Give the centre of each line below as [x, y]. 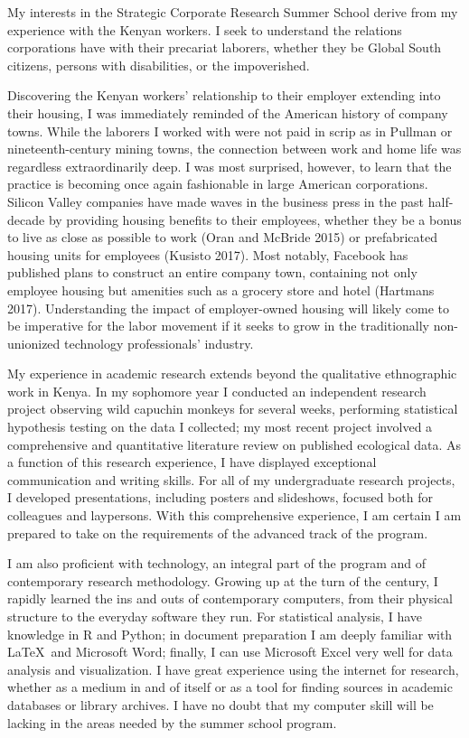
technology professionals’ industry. [159, 343]
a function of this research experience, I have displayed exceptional [192, 462]
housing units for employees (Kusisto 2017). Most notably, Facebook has [208, 254]
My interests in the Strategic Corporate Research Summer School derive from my [233, 12]
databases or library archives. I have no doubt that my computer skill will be [220, 704]
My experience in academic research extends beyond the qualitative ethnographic [232, 374]
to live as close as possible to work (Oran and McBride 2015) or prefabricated [223, 237]
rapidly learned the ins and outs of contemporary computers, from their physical [230, 598]
